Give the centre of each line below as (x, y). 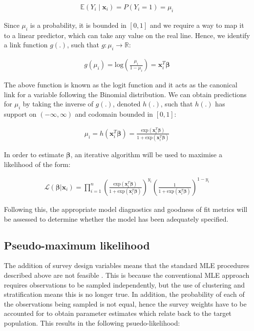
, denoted (127, 104)
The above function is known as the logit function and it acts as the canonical (121, 85)
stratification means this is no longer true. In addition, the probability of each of (124, 294)
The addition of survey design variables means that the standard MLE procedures (127, 265)
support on (20, 114)
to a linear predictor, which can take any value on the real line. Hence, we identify (127, 35)
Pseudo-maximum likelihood (77, 245)
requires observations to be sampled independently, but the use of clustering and (124, 284)
